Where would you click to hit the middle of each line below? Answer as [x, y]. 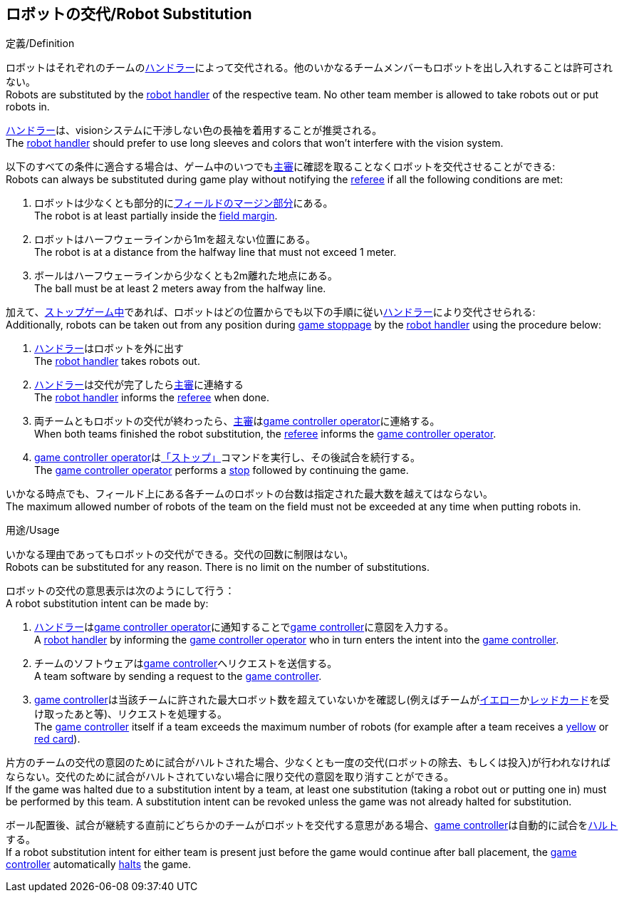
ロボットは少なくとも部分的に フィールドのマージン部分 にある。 [184, 203]
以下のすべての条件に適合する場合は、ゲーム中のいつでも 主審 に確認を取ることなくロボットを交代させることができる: [281, 167]
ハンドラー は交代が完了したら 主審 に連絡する [139, 385]
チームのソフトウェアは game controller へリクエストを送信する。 [186, 664]
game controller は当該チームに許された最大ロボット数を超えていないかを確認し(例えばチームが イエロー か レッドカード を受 [322, 700]
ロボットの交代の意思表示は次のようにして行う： [120, 591]
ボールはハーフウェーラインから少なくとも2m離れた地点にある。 [186, 276]
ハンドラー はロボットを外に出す [109, 349]
